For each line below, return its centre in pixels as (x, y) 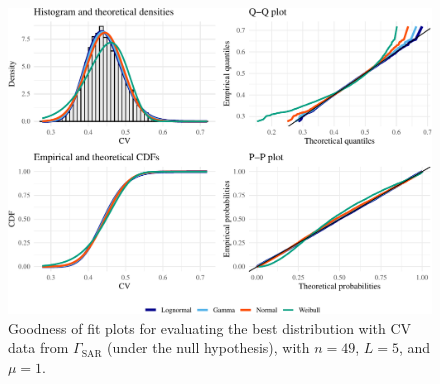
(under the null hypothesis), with (208, 347)
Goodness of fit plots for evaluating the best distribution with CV (210, 327)
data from (38, 347)
